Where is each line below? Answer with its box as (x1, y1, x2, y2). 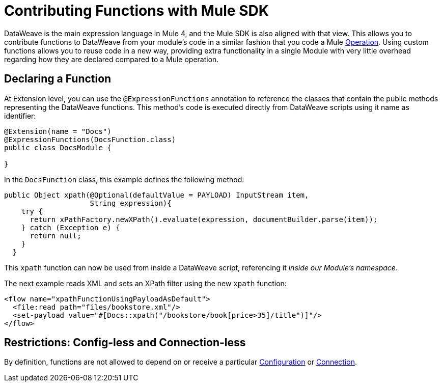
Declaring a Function (4, 72, 112, 86)
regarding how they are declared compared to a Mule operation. (4, 54, 219, 64)
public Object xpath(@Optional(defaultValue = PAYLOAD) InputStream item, (4, 190, 309, 199)
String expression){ (90, 199, 172, 207)
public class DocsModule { (4, 143, 112, 152)
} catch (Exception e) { (21, 223, 120, 232)
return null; (30, 231, 81, 240)
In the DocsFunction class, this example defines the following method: (4, 175, 244, 184)
